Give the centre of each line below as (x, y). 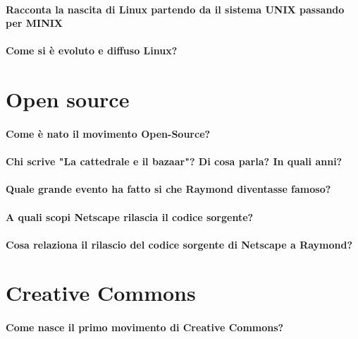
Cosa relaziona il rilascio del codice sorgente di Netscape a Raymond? (179, 244)
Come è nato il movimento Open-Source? (108, 133)
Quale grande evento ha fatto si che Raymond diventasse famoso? (168, 189)
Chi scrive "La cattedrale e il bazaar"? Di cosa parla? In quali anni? (174, 161)
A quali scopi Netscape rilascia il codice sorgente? (130, 216)
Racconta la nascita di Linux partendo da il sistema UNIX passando (175, 9)
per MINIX (35, 23)
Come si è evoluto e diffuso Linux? (92, 50)
